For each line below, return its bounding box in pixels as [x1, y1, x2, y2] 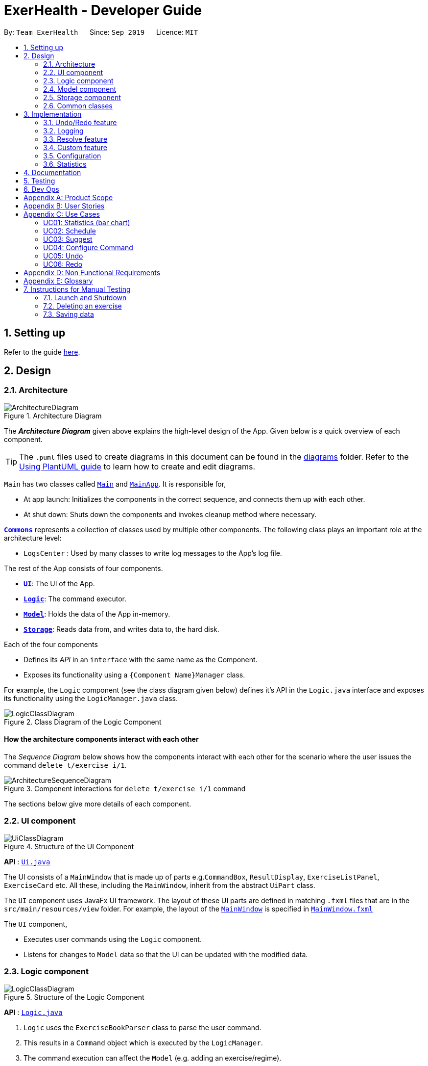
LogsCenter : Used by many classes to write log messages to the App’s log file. [24, 548, 282, 557]
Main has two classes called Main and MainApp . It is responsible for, [4, 479, 226, 488]
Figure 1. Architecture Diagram [4, 411, 102, 420]
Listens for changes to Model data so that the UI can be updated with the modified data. [24, 950, 308, 959]
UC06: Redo [43, 260, 83, 268]
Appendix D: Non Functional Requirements [24, 268, 161, 277]
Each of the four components [4, 640, 98, 649]
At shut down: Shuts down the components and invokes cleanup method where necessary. [24, 510, 317, 519]
